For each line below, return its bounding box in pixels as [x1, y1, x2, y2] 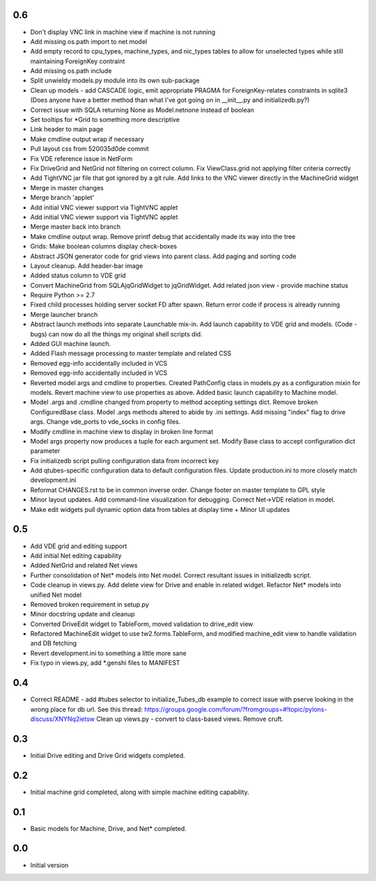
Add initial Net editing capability [30, 551, 122, 560]
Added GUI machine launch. [30, 340, 111, 348]
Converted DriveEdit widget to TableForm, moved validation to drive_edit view [30, 620, 253, 628]
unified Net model [30, 591, 82, 599]
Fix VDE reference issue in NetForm [30, 154, 133, 163]
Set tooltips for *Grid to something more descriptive [30, 116, 180, 124]
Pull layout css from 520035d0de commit [30, 145, 149, 153]
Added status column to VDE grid [30, 272, 126, 280]
